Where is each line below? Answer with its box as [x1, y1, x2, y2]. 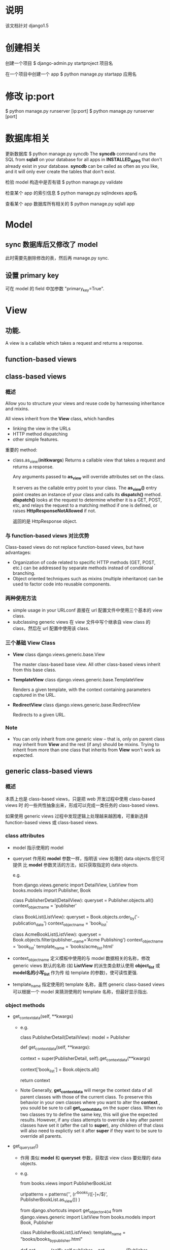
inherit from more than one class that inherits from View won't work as [12, 747, 161, 753]
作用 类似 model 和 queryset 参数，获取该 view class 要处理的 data [20, 1155, 161, 1161]
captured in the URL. [12, 692, 56, 698]
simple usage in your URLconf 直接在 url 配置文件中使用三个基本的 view [12, 607, 162, 614]
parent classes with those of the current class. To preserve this [20, 1094, 152, 1100]
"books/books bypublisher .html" [20, 1236, 83, 1243]
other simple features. [12, 437, 59, 443]
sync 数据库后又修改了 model [5, 240, 98, 249]
